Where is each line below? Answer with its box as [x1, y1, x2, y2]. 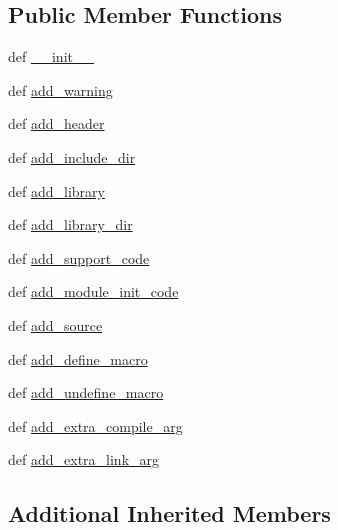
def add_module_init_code [8, 281, 179, 302]
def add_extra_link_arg [8, 449, 160, 470]
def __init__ [8, 46, 94, 67]
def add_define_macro [8, 348, 148, 369]
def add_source [8, 314, 103, 335]
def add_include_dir [8, 146, 136, 167]
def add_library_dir [8, 214, 133, 235]
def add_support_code [8, 247, 150, 268]
